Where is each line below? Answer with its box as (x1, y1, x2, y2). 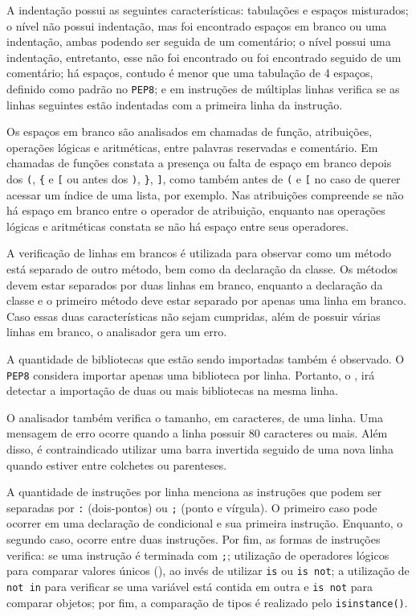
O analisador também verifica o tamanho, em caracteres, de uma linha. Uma (6, 409, 383, 425)
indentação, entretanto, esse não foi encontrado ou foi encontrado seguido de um (6, 48, 402, 65)
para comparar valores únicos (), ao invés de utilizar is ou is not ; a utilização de (6, 562, 410, 579)
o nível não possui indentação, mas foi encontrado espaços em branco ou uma (6, 17, 387, 34)
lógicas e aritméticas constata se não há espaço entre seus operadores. (6, 217, 349, 234)
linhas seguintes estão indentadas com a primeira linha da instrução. (6, 96, 343, 113)
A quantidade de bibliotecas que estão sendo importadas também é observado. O (6, 351, 405, 367)
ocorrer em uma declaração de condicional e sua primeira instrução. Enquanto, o (6, 515, 403, 532)
